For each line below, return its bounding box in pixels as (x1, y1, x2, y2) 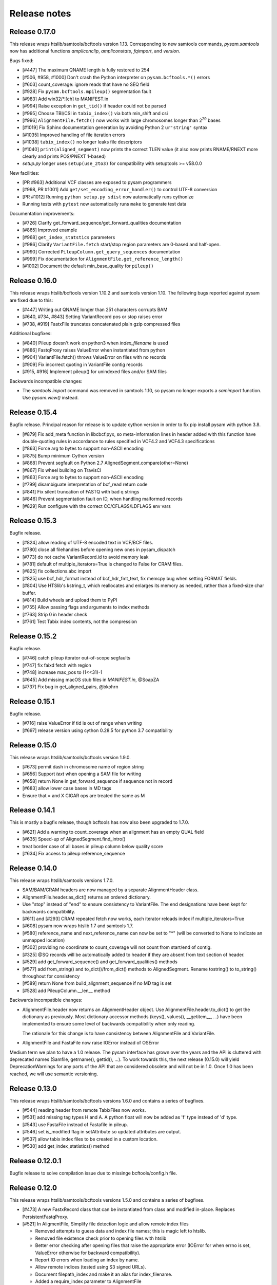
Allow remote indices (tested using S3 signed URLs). (35, 1264, 146, 1270)
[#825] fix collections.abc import (22, 568, 92, 574)
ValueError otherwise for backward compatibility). (35, 1250, 141, 1256)
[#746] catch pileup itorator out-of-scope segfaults (22, 655, 131, 661)
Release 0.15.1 (9, 697, 55, 706)
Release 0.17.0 (9, 27, 56, 36)
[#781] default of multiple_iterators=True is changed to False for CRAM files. (22, 561, 183, 567)
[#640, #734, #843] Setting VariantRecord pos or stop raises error (22, 314, 163, 320)
